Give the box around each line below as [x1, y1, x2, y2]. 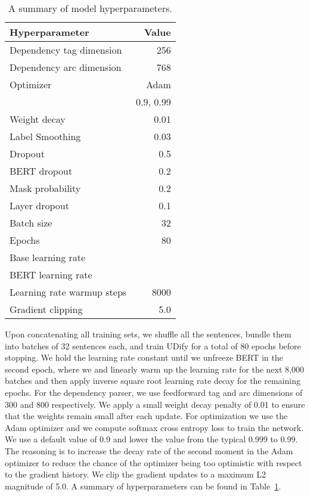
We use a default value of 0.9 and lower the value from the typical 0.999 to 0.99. [5, 433, 298, 445]
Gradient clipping [10, 302, 83, 316]
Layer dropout [10, 199, 69, 212]
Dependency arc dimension [10, 60, 122, 74]
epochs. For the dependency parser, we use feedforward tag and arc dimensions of [5, 386, 303, 398]
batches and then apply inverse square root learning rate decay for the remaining [5, 374, 300, 387]
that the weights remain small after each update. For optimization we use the [5, 410, 288, 422]
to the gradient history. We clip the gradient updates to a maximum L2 [5, 468, 266, 480]
